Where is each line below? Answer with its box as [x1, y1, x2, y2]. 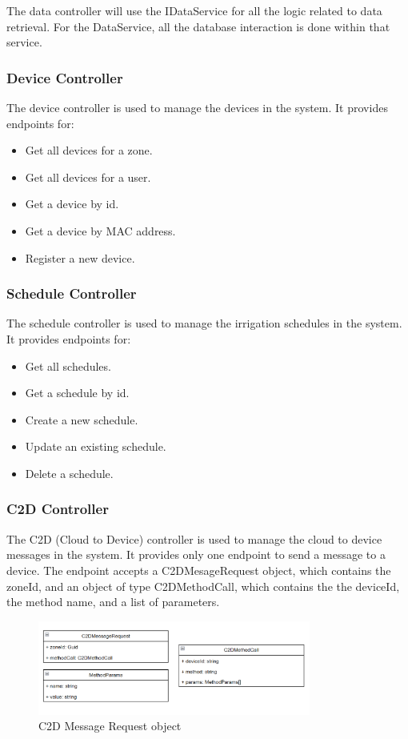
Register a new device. [25, 249, 135, 266]
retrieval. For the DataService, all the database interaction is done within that [6, 18, 390, 34]
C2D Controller [6, 499, 109, 519]
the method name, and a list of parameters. [6, 593, 220, 610]
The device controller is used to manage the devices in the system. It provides [6, 99, 388, 115]
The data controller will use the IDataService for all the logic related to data [6, 2, 382, 18]
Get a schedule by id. [25, 384, 130, 401]
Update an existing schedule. [25, 438, 166, 455]
